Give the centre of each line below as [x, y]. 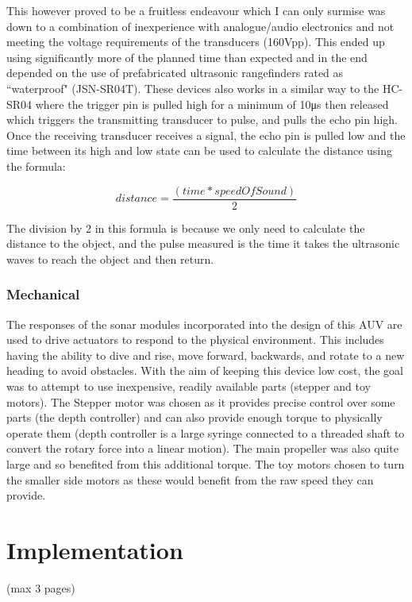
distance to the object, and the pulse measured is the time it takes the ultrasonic [203, 243]
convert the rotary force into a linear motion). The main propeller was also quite [202, 448]
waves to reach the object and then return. [110, 259]
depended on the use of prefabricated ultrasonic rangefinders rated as [175, 73]
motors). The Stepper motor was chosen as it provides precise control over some [201, 401]
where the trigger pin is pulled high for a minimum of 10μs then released [212, 104]
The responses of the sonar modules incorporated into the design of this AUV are [204, 324]
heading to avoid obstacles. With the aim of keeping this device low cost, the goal [205, 370]
